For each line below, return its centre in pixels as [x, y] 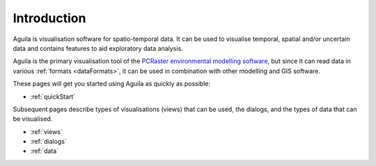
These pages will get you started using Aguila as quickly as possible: [111, 84]
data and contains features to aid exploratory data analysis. [98, 48]
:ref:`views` [46, 131]
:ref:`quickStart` [53, 97]
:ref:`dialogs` [49, 142]
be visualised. [33, 119]
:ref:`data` [45, 151]
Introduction [49, 18]
